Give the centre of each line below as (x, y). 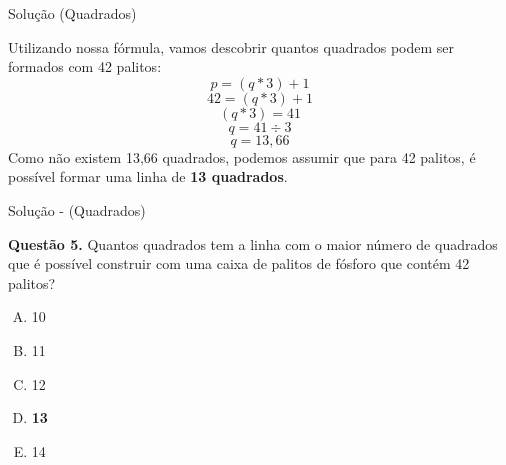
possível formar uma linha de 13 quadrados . (148, 176)
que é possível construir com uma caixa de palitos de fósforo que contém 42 (239, 263)
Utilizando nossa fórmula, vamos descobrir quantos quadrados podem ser (231, 46)
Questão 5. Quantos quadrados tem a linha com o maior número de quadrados (253, 243)
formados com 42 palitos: (85, 66)
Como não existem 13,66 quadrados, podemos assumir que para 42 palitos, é (242, 156)
